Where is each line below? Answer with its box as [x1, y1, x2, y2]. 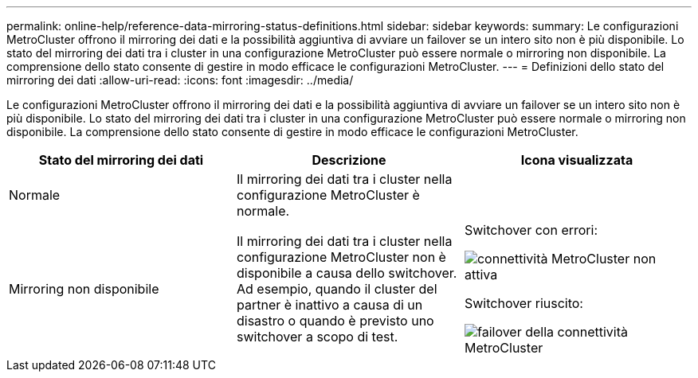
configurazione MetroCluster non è [236, 249, 446, 265]
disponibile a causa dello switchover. [236, 265, 457, 281]
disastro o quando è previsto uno [236, 313, 434, 329]
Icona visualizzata [520, 152, 633, 168]
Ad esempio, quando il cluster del [236, 281, 437, 297]
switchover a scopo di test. [236, 329, 398, 345]
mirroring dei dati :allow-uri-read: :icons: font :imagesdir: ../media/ [6, 73, 354, 87]
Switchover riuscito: [464, 295, 583, 311]
